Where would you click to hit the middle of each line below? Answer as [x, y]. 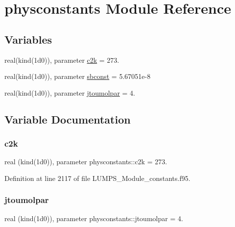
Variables [28, 39]
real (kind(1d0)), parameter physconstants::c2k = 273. [86, 162]
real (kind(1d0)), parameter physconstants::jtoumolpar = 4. [94, 218]
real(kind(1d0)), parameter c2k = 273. [62, 60]
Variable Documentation [68, 119]
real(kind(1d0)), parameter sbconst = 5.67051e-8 [78, 76]
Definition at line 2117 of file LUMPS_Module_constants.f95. [97, 178]
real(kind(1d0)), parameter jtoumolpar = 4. [70, 92]
